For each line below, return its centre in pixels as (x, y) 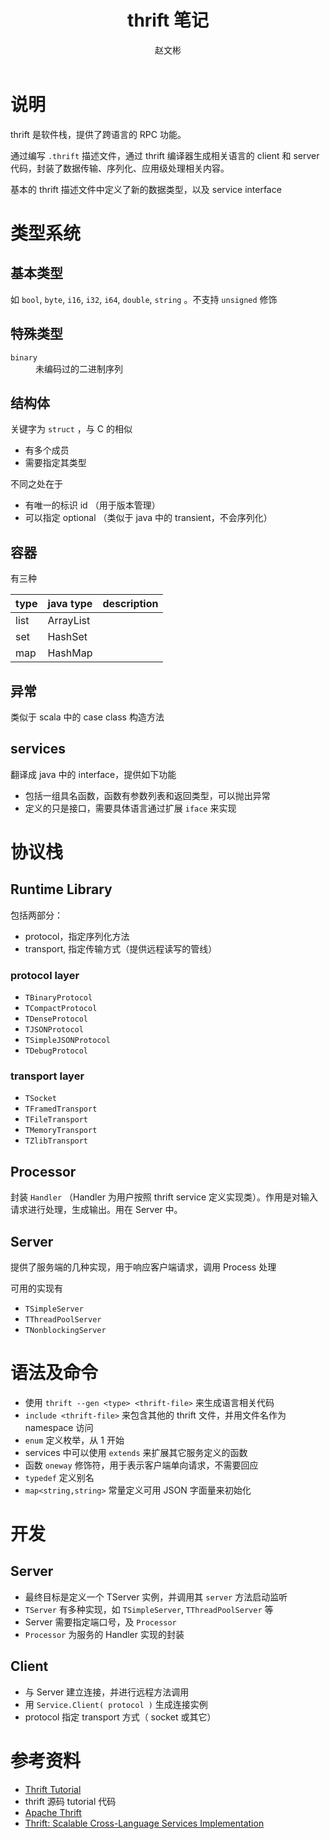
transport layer (47, 1076)
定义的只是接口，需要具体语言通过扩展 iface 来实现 (130, 808)
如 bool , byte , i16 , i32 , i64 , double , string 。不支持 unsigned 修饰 (144, 299)
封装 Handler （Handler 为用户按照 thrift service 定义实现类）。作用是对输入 (164, 1197)
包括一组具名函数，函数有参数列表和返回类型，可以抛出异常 (147, 795)
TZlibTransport (56, 1141)
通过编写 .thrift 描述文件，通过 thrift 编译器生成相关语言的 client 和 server (165, 155)
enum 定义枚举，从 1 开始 (74, 1440)
